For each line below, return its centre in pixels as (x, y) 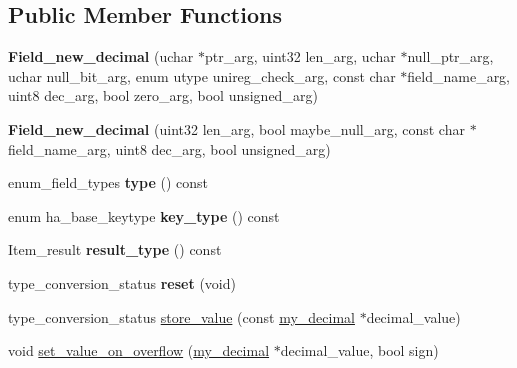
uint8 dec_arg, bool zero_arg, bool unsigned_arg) (163, 95)
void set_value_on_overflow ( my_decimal (139, 350)
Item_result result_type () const (115, 249)
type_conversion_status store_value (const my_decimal (181, 316)
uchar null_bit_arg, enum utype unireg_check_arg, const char (202, 75)
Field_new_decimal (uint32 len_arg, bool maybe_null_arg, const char (236, 128)
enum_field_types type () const (108, 182)
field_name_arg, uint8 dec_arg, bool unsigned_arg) (169, 148)
